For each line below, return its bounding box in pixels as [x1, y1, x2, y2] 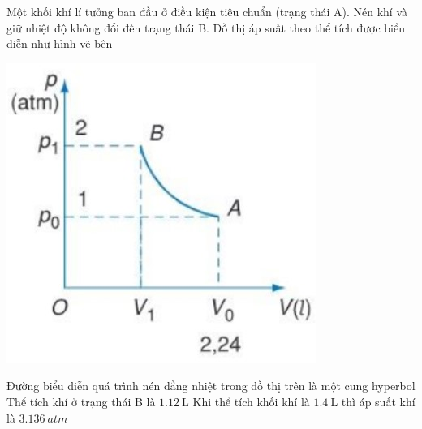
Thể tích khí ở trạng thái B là [6, 393, 156, 410]
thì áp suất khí [341, 393, 416, 410]
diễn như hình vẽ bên [6, 35, 113, 52]
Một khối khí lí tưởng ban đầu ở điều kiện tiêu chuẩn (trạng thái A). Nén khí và [6, 3, 407, 19]
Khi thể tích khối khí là [192, 393, 310, 410]
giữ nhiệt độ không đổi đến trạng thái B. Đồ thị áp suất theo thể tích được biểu [6, 19, 405, 36]
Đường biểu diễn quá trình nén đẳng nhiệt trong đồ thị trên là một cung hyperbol [6, 377, 416, 394]
